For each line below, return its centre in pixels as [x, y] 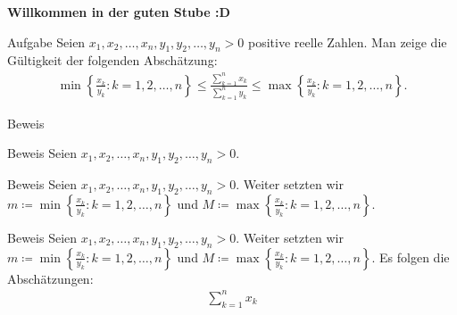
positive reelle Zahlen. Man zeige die [347, 41]
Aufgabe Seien [46, 41]
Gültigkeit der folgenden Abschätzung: [112, 60]
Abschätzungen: [50, 278]
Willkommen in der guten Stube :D [119, 12]
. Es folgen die [411, 257]
